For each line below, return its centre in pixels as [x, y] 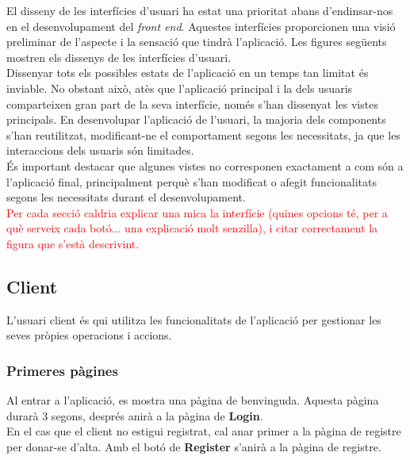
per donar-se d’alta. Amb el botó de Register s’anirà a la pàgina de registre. [194, 446]
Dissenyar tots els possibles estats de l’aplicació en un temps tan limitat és [188, 73]
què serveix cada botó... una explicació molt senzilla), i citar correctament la [192, 228]
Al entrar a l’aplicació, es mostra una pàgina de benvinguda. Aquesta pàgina [193, 400]
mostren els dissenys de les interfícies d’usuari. [119, 57]
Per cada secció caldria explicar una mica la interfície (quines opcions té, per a [197, 212]
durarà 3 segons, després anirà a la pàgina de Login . [135, 415]
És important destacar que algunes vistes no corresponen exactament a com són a [205, 165]
